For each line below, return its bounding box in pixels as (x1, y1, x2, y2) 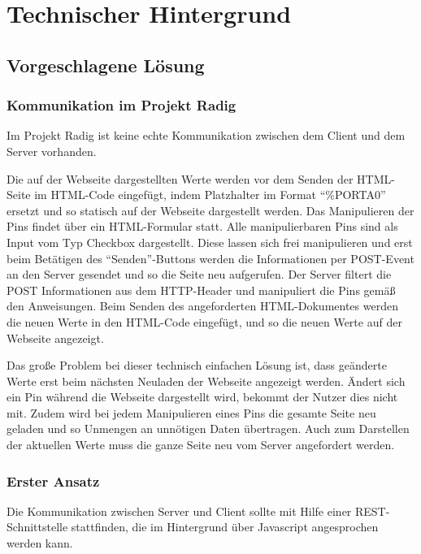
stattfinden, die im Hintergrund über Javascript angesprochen (71, 518, 379, 535)
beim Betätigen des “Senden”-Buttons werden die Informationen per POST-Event (7, 249, 414, 266)
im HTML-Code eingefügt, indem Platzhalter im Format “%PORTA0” (34, 186, 386, 203)
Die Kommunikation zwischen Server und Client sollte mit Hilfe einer (7, 502, 352, 519)
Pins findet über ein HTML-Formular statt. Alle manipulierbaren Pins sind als (7, 218, 398, 235)
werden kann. (7, 535, 73, 552)
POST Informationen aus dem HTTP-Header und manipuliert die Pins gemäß (7, 281, 396, 298)
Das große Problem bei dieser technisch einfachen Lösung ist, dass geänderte (7, 357, 387, 374)
